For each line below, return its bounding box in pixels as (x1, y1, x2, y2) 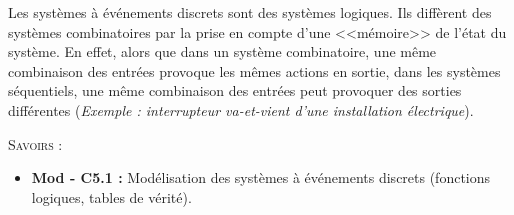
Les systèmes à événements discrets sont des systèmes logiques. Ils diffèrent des (8, 2, 492, 22)
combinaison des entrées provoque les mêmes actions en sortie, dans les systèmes (8, 60, 501, 81)
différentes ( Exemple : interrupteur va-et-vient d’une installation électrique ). (8, 99, 474, 120)
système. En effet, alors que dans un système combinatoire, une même (8, 41, 437, 62)
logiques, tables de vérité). (31, 186, 192, 207)
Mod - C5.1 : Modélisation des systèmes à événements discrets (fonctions (31, 167, 491, 188)
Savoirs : (8, 133, 63, 154)
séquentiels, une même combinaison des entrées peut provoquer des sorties (8, 80, 462, 101)
